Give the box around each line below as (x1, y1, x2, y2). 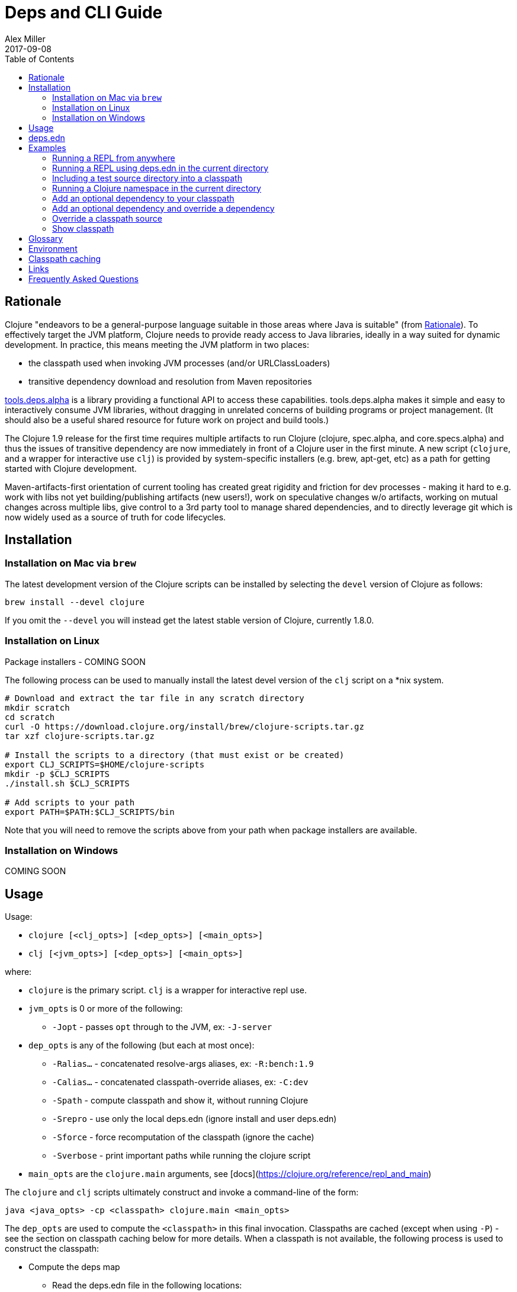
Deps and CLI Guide (5, 2, 163, 23)
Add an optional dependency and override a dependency (52, 203, 275, 213)
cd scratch (5, 712, 55, 722)
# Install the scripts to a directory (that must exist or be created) (5, 750, 345, 760)
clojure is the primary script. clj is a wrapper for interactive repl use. (28, 985, 307, 996)
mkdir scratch (5, 702, 70, 712)
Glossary (28, 233, 63, 244)
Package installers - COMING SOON (5, 656, 146, 667)
